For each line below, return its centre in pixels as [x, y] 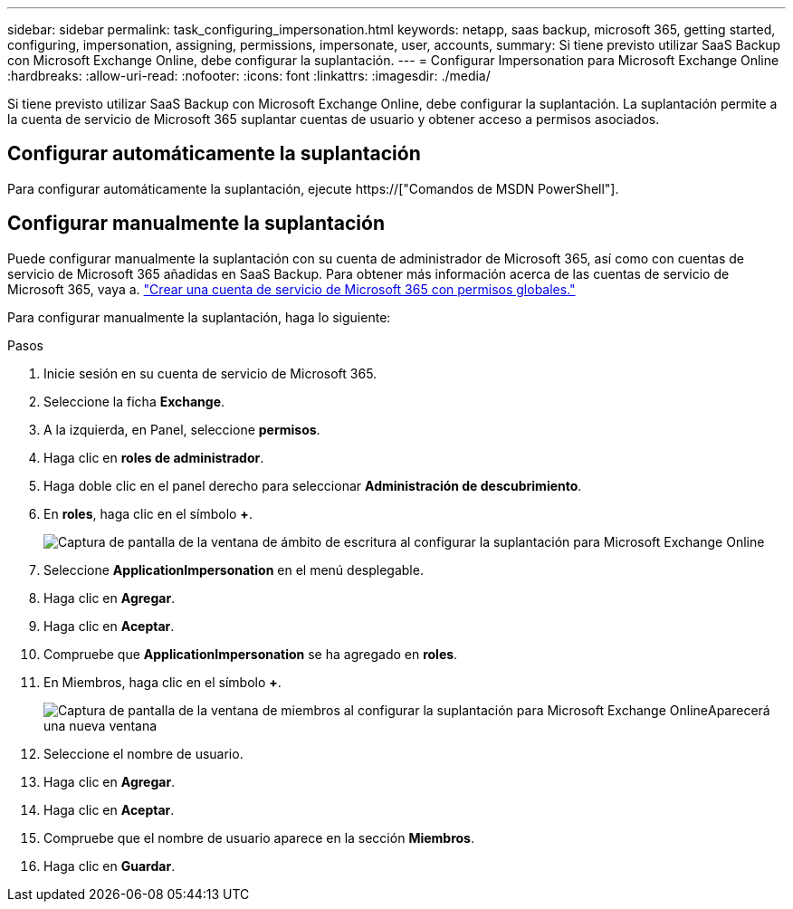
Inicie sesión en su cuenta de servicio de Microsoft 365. [210, 373]
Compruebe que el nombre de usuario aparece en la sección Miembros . [259, 837]
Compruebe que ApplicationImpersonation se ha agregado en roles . [251, 654]
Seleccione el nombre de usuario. [143, 753]
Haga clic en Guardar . [110, 866]
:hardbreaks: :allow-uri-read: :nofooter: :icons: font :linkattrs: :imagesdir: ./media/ [249, 76]
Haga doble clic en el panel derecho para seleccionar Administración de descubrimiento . [313, 485]
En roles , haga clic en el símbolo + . [148, 513]
